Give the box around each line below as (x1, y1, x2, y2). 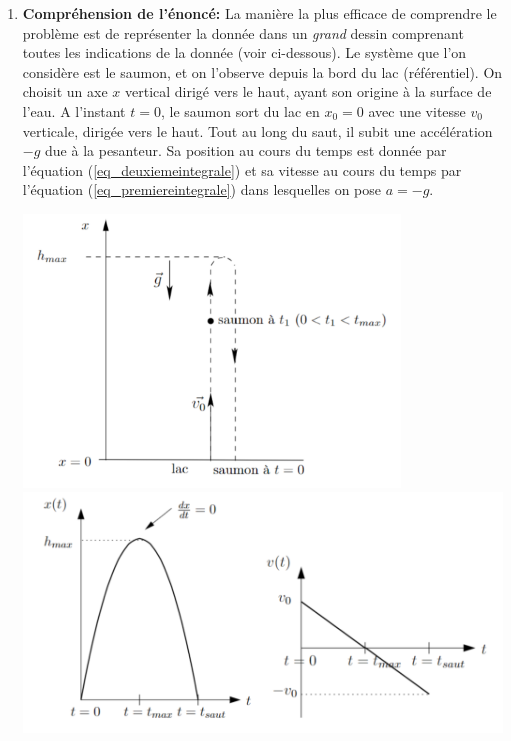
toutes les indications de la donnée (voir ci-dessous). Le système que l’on (22, 42, 467, 63)
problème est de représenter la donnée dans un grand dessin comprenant (22, 22, 464, 43)
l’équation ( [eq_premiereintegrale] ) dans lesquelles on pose (22, 179, 382, 200)
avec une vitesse (368, 100, 466, 121)
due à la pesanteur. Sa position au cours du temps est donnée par (45, 140, 447, 161)
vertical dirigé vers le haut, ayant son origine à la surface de (125, 81, 492, 102)
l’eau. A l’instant (22, 100, 126, 121)
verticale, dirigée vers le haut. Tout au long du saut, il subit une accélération (22, 120, 493, 141)
